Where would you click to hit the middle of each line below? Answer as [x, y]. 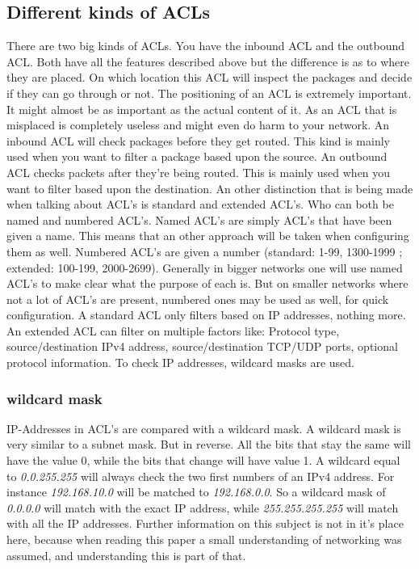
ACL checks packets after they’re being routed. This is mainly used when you [199, 172]
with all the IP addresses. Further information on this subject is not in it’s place [205, 523]
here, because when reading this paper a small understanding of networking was [204, 539]
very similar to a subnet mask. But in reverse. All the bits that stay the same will [209, 444]
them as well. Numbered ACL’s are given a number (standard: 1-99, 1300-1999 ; [205, 251]
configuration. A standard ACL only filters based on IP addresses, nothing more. [206, 315]
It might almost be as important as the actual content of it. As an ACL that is [202, 109]
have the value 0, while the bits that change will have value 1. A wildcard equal [203, 460]
